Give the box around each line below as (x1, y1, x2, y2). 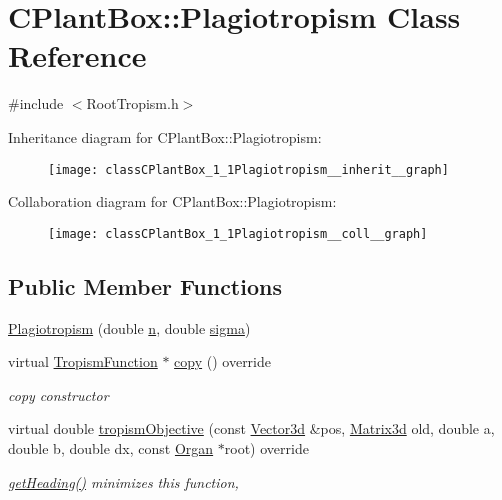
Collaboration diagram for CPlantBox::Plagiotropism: (8, 191, 337, 212)
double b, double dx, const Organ (8, 437, 214, 458)
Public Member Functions (8, 270, 282, 301)
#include (8, 93, 64, 114)
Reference (8, 35, 147, 76)
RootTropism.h (86, 93, 179, 114)
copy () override (174, 351, 272, 372)
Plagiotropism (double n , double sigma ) (8, 317, 251, 338)
